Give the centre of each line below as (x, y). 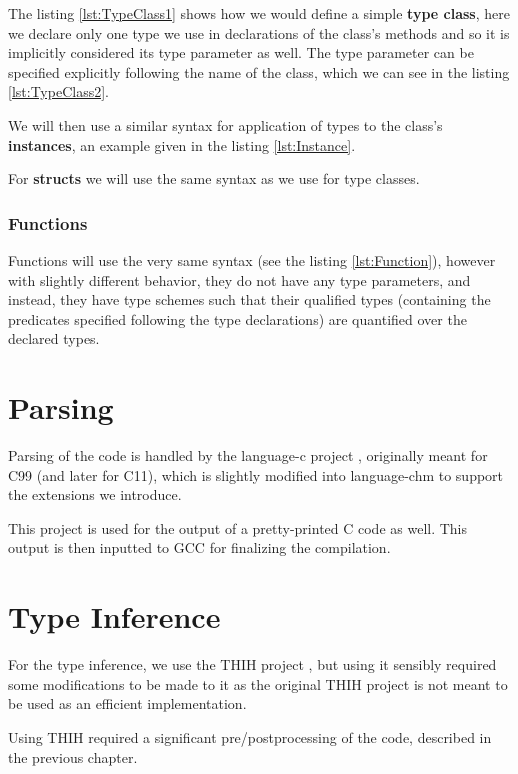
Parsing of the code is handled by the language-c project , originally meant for (248, 455)
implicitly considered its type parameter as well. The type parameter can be (241, 52)
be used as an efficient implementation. (127, 703)
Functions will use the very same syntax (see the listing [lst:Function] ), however (252, 259)
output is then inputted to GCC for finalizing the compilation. (199, 547)
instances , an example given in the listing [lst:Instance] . (182, 144)
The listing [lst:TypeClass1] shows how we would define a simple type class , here (259, 13)
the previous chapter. (73, 756)
